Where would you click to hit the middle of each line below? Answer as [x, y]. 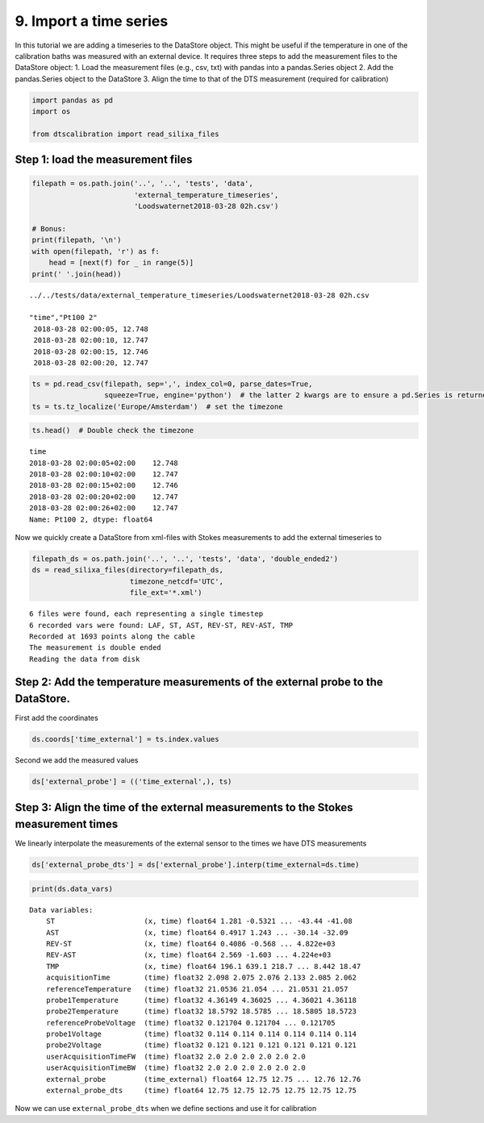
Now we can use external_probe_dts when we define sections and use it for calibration [166, 1108]
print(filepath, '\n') [77, 240]
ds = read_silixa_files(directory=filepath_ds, [127, 570]
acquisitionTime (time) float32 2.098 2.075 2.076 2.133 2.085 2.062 [201, 978]
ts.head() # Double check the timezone [113, 430]
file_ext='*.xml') [166, 593]
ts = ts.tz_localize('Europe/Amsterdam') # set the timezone [157, 406]
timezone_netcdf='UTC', [176, 581]
